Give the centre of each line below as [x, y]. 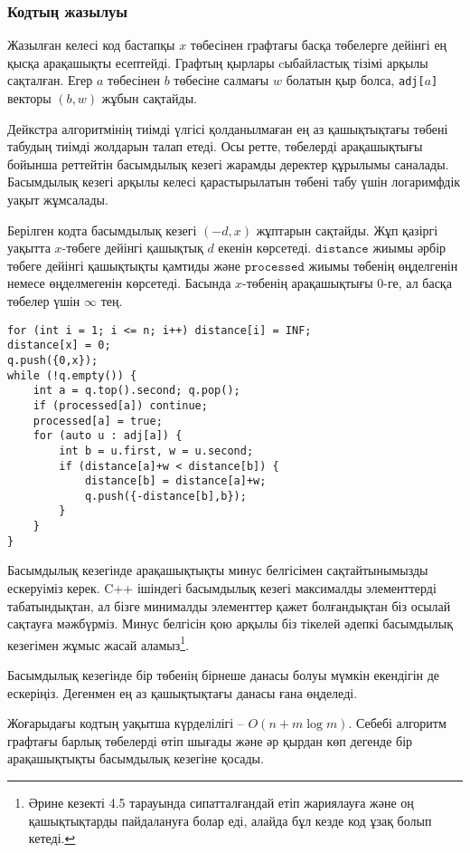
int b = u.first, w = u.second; [156, 450]
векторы [29, 98]
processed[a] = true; [98, 421]
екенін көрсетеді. [265, 248]
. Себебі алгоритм [397, 723]
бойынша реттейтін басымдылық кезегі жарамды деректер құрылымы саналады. [228, 163]
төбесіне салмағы [221, 80]
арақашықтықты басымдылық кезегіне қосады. [136, 758]
